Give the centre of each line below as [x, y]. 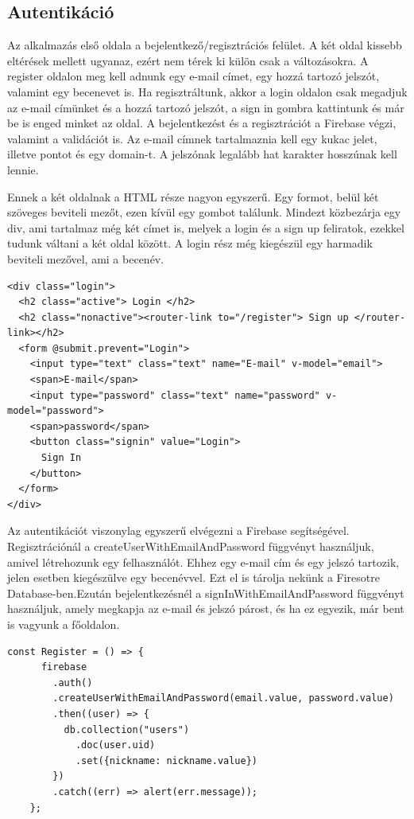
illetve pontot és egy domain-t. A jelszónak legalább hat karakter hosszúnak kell [202, 154]
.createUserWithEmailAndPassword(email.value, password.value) [223, 698]
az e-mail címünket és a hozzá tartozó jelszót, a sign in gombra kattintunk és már [206, 107]
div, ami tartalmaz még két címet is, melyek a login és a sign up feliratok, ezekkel [206, 227]
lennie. [23, 169]
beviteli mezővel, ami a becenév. [86, 258]
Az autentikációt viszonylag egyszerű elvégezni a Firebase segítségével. [178, 530]
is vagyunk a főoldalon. [64, 624]
